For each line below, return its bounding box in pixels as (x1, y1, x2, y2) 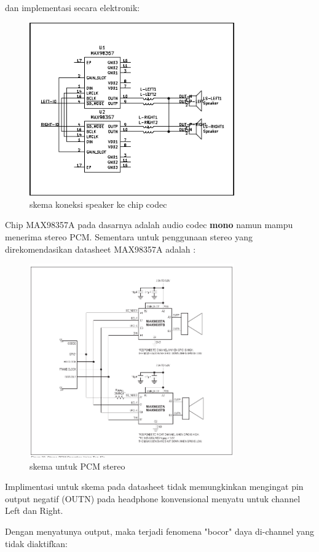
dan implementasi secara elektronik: (5, 1, 140, 14)
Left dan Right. (5, 504, 63, 517)
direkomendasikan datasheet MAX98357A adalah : (5, 242, 196, 255)
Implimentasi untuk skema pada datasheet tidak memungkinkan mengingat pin (5, 480, 304, 493)
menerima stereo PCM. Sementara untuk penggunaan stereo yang (5, 231, 253, 243)
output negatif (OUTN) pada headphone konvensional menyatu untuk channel (5, 492, 301, 505)
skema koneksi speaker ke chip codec (30, 197, 167, 210)
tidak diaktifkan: (5, 537, 68, 550)
